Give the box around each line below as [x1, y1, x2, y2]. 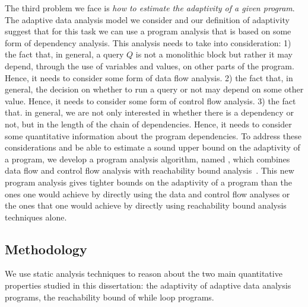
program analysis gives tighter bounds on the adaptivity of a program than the [5, 175, 292, 188]
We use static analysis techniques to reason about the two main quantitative [5, 267, 282, 280]
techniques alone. [5, 210, 67, 223]
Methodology [5, 239, 87, 258]
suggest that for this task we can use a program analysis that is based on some [5, 25, 291, 37]
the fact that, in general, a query [5, 48, 124, 60]
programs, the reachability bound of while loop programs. [5, 290, 214, 303]
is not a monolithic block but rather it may [135, 48, 293, 60]
